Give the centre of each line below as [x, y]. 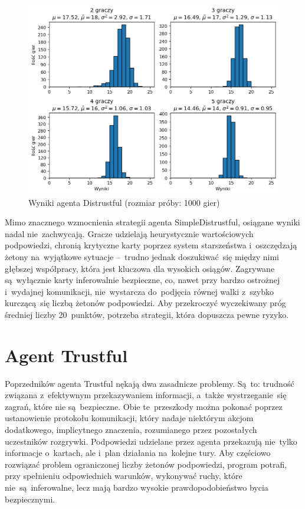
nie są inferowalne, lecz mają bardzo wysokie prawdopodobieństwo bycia [137, 487]
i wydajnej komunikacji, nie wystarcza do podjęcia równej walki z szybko [140, 291]
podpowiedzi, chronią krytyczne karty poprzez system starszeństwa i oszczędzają [151, 245]
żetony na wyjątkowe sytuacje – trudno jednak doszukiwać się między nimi [142, 256]
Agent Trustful [66, 355]
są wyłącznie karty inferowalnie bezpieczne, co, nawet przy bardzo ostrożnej [142, 280]
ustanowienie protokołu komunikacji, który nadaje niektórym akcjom [129, 418]
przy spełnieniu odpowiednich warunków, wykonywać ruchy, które [124, 476]
